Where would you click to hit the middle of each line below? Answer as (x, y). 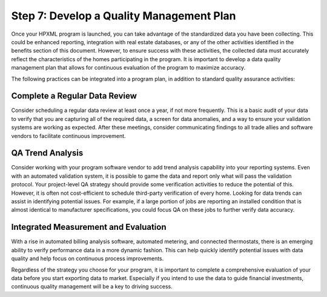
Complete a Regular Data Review (74, 96)
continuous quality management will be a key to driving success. (92, 287)
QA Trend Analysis (47, 153)
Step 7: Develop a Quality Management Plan (124, 16)
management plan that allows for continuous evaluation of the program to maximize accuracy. (128, 68)
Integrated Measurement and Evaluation (89, 227)
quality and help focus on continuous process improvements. (88, 259)
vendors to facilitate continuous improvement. (69, 135)
